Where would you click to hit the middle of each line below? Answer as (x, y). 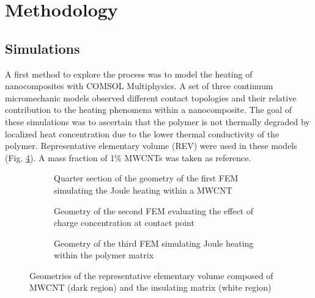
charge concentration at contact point (124, 223)
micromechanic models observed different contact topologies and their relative (151, 97)
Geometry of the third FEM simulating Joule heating (154, 243)
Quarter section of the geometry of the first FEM (146, 178)
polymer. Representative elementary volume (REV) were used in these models (151, 146)
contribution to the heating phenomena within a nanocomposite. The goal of (149, 110)
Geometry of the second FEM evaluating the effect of (154, 210)
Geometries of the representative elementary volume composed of (151, 275)
